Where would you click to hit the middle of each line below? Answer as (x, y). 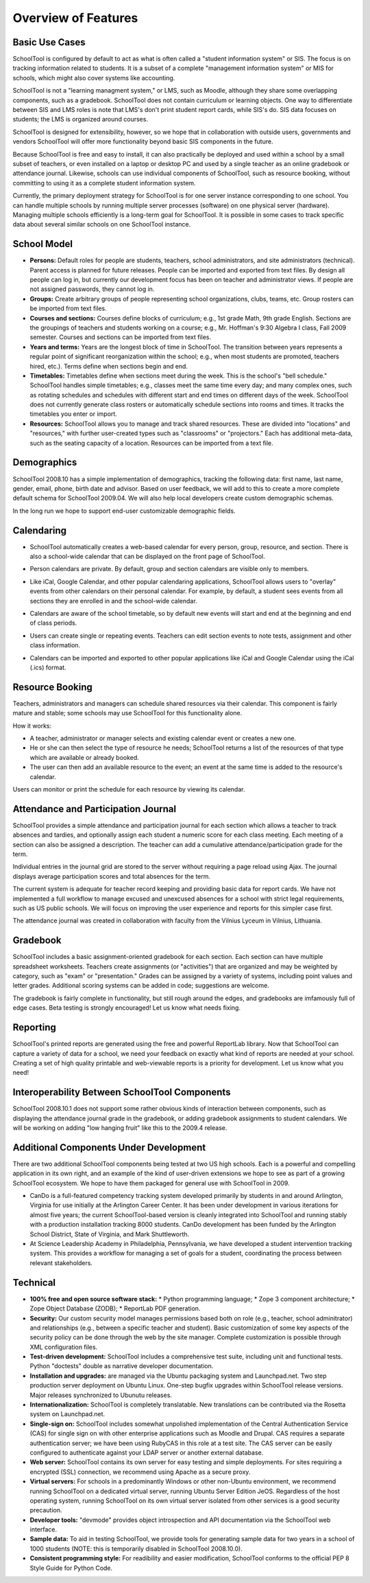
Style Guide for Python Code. (71, 1568)
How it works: (32, 726)
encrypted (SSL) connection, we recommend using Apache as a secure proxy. (140, 1472)
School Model (43, 244)
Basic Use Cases (49, 42)
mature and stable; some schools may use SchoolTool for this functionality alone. (127, 713)
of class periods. (53, 623)
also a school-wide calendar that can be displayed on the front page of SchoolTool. (147, 557)
